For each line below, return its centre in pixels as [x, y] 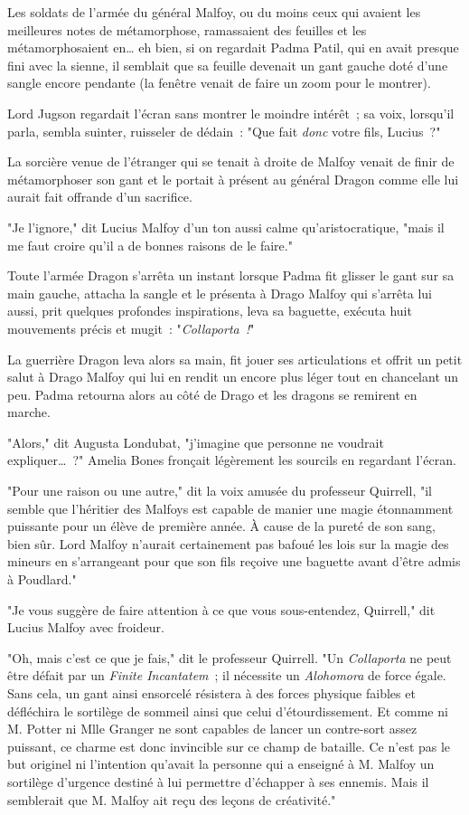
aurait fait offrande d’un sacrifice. [100, 197]
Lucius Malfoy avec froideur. [86, 627]
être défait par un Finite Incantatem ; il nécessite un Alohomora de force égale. [227, 675]
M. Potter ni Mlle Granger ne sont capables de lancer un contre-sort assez [212, 729]
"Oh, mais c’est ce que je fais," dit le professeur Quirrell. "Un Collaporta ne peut [230, 657]
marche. [29, 412]
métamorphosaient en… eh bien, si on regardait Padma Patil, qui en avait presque [233, 47]
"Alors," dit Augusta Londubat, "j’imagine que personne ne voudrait [196, 442]
